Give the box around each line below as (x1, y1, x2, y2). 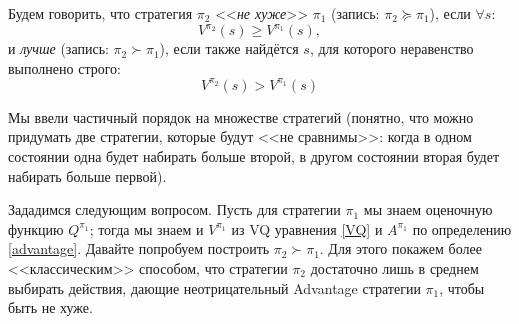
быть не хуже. (8, 297, 93, 318)
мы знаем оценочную (363, 199, 493, 220)
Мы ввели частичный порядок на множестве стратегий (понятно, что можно (8, 106, 474, 127)
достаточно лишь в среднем (310, 257, 479, 278)
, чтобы (439, 277, 485, 298)
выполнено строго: (8, 57, 121, 78)
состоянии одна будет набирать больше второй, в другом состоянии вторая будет (8, 145, 500, 166)
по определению (412, 218, 512, 239)
